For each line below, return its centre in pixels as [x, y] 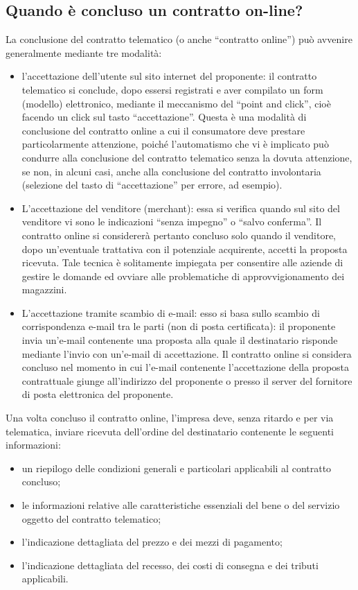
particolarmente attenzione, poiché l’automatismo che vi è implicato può [175, 144]
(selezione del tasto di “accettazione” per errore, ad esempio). [152, 185]
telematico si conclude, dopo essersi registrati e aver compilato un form [172, 89]
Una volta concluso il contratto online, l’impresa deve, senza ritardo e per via [170, 418]
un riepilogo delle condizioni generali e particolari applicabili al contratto [177, 468]
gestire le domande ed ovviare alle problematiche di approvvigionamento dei [183, 276]
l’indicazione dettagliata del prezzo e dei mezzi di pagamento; [152, 542]
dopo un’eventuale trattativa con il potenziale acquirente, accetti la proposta [185, 249]
